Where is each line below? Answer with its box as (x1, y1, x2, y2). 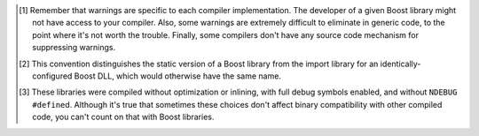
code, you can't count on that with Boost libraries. (32, 111, 215, 123)
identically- (380, 58, 421, 69)
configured (32, 71, 73, 81)
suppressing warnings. (32, 42, 116, 53)
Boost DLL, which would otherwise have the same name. (74, 71, 281, 81)
